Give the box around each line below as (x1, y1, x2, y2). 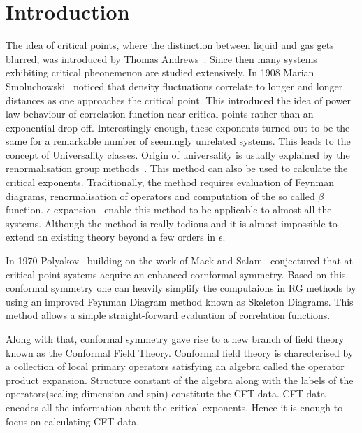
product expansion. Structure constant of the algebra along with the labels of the (6, 372, 354, 387)
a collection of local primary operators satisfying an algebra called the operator (6, 359, 345, 374)
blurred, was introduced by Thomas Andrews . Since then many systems (6, 51, 317, 66)
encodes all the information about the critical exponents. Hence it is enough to (6, 399, 343, 414)
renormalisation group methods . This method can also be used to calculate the (6, 161, 348, 176)
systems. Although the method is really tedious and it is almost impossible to (6, 215, 338, 230)
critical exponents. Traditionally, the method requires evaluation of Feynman (6, 175, 334, 190)
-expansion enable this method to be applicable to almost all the (50, 202, 332, 217)
